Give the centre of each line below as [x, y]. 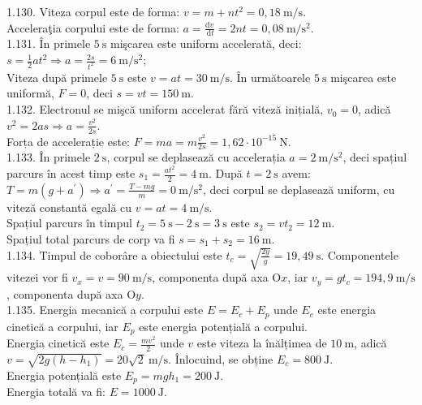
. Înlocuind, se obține [221, 358]
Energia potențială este [64, 375]
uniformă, [30, 93]
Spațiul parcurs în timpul [69, 223]
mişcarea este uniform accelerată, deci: [206, 43]
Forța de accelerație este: [68, 141]
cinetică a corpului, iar [62, 326]
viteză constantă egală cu [69, 207]
